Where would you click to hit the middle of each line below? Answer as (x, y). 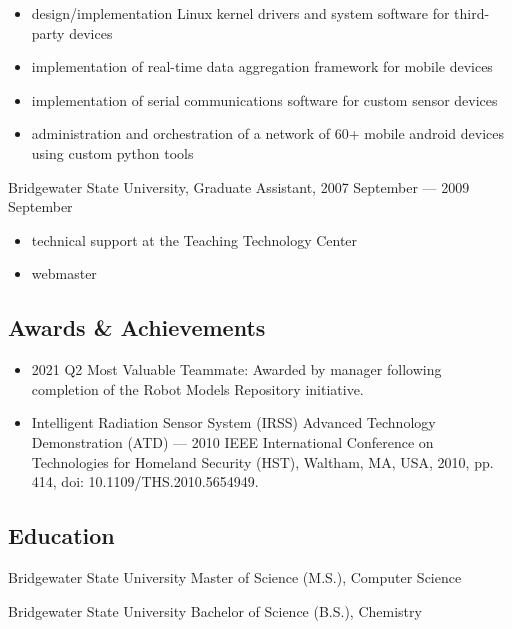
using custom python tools (112, 152)
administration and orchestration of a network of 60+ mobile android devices (267, 133)
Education (61, 535)
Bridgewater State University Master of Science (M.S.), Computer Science (235, 576)
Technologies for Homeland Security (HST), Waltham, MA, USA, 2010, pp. (262, 461)
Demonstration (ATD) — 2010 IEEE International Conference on (232, 441)
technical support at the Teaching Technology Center (194, 239)
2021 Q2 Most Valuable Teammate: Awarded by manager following (236, 369)
